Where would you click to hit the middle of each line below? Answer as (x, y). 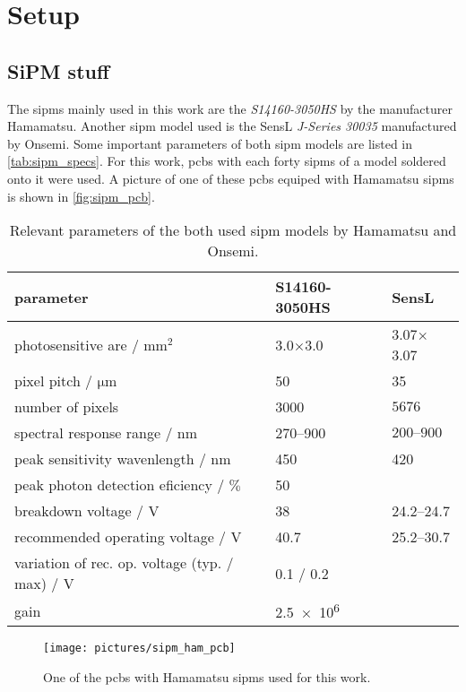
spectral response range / (94, 433)
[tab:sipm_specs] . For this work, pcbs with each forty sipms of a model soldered (227, 161)
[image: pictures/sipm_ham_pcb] (139, 649)
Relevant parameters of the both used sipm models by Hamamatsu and (233, 230)
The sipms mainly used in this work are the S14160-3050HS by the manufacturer (230, 108)
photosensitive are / (77, 344)
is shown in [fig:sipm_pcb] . (81, 196)
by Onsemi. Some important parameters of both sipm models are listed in (210, 143)
